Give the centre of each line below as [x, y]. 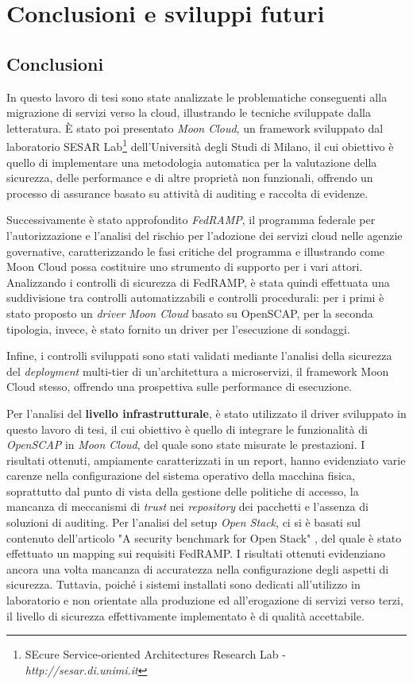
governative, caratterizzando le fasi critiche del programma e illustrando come [196, 251]
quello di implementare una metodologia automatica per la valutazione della [192, 162]
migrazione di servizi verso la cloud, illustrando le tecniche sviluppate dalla [189, 112]
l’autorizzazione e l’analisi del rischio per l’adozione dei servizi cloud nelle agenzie [205, 235]
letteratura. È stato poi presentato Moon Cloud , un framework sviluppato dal [195, 128]
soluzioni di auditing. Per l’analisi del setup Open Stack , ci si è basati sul [183, 522]
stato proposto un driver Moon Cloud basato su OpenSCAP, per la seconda [190, 313]
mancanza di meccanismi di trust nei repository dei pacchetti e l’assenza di [187, 506]
